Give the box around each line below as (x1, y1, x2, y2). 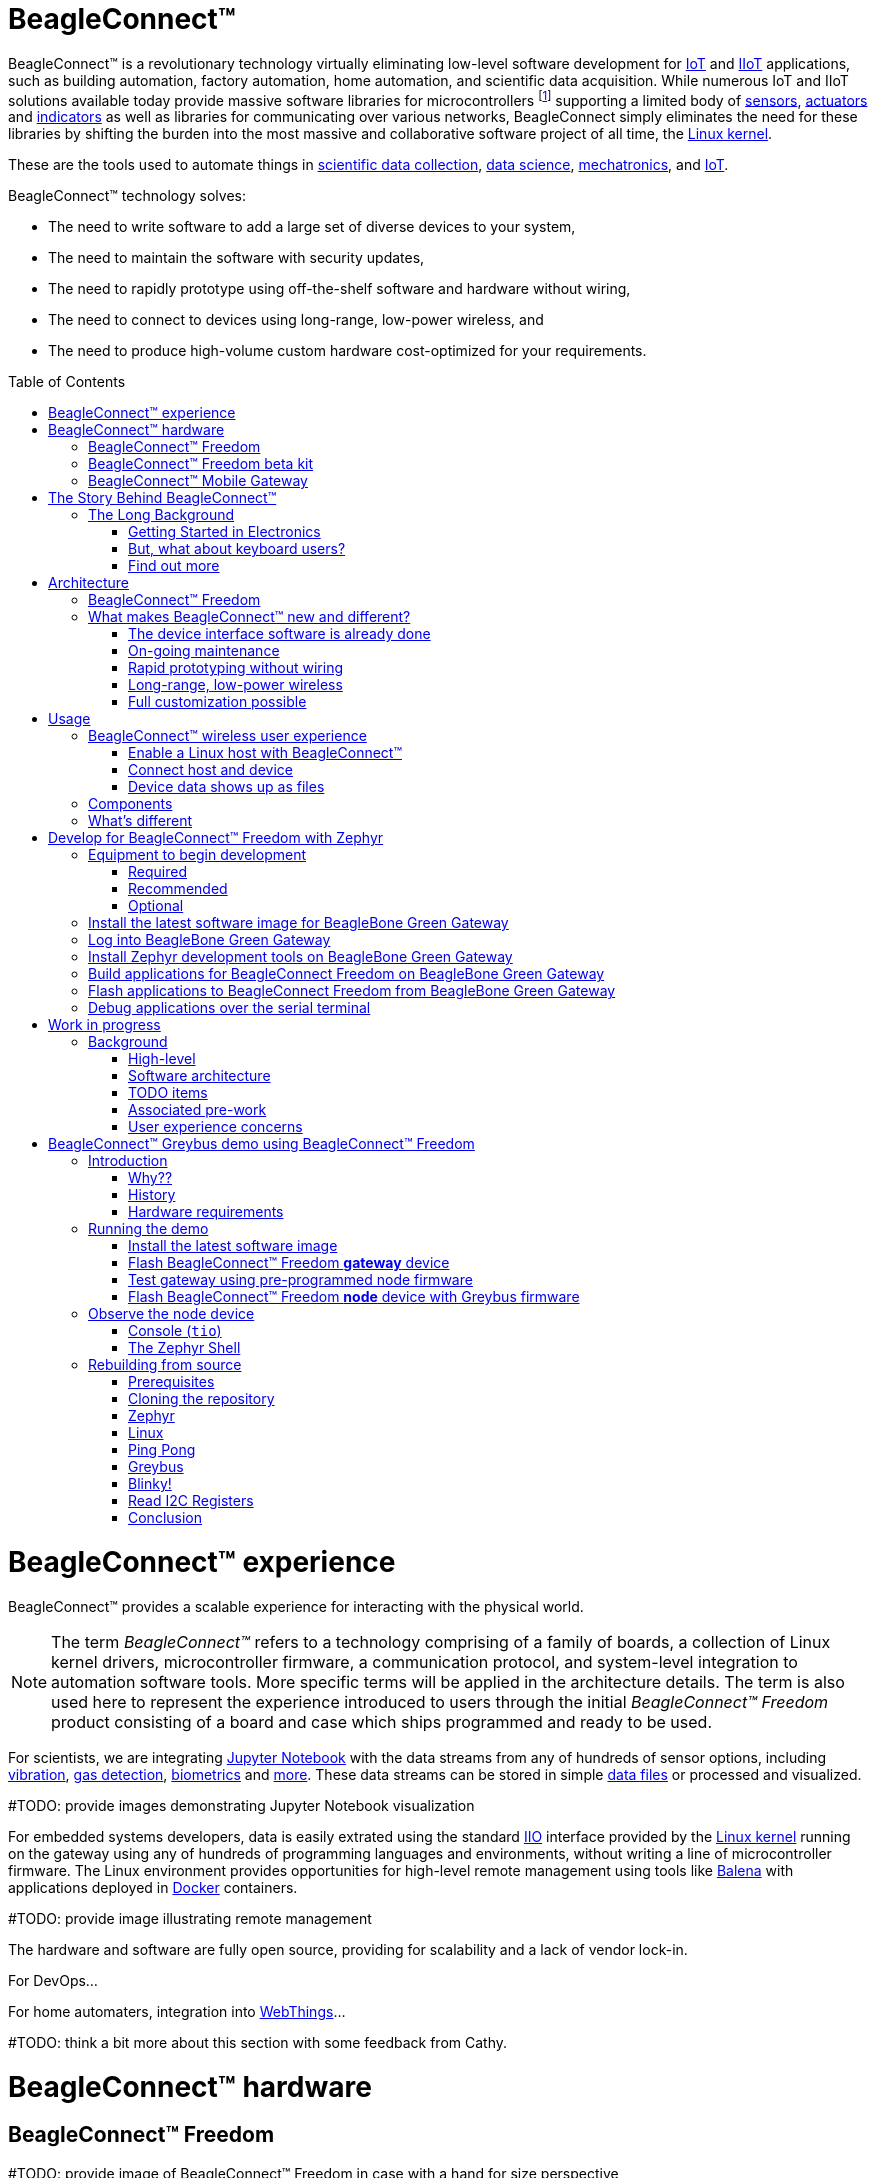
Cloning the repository (128, 1390, 275, 1408)
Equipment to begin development (88, 846, 306, 864)
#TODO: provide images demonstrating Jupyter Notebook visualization (8, 1796, 475, 1814)
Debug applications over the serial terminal (88, 999, 371, 1017)
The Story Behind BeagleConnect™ (48, 489, 277, 507)
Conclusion (128, 1509, 203, 1527)
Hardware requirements (128, 1203, 284, 1221)
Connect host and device (128, 761, 293, 779)
